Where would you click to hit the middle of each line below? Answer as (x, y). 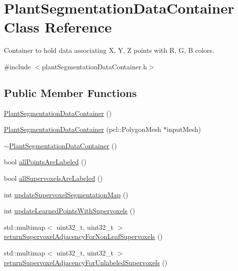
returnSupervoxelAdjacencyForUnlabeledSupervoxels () (86, 262)
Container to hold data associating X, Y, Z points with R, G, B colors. (109, 50)
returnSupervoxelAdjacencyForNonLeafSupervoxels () (83, 236)
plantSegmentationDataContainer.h (95, 66)
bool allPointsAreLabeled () (45, 162)
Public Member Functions (70, 92)
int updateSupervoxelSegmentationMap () (66, 194)
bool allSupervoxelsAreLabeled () (53, 178)
